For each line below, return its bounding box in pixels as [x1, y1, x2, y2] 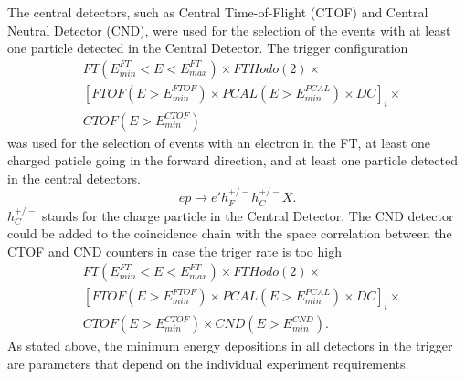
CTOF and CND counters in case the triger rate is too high [7, 241, 342, 260]
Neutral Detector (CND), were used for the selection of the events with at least [7, 20, 451, 39]
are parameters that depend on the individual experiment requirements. [7, 353, 409, 373]
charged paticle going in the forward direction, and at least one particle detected [7, 151, 458, 170]
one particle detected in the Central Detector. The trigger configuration [7, 38, 408, 58]
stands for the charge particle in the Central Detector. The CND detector [42, 205, 454, 225]
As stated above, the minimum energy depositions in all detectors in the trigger [7, 336, 453, 355]
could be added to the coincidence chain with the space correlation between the [7, 224, 452, 243]
